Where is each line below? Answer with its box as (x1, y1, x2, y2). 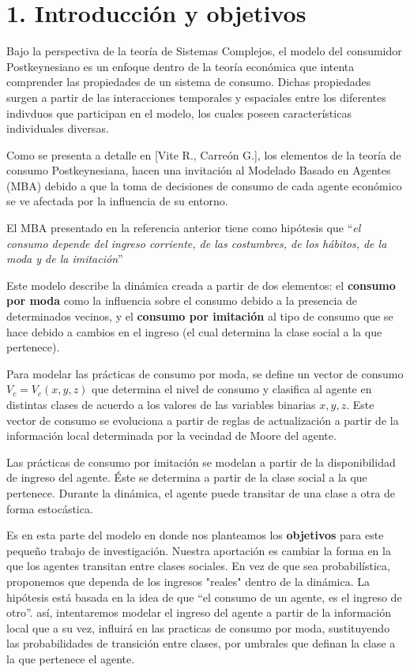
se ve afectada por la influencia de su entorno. (6, 193, 228, 209)
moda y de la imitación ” (6, 250, 123, 267)
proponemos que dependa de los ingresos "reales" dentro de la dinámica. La (6, 573, 370, 589)
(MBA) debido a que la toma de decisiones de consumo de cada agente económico (6, 177, 402, 193)
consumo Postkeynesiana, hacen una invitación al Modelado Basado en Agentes (6, 162, 391, 178)
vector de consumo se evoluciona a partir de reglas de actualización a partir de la (6, 411, 399, 428)
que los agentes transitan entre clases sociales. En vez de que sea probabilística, (6, 557, 390, 574)
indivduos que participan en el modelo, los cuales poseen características (6, 104, 352, 121)
